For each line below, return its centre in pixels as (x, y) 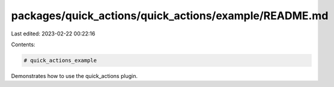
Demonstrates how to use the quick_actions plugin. (74, 76)
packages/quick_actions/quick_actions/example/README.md (170, 16)
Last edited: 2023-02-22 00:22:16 (53, 34)
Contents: (23, 44)
